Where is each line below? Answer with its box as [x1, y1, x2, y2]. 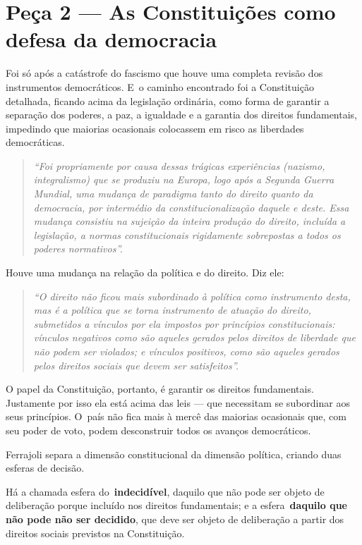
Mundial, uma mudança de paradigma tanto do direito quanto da [33, 186, 313, 201]
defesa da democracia [6, 25, 217, 54]
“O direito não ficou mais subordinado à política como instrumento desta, [33, 288, 351, 303]
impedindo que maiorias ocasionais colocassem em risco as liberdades [6, 121, 304, 135]
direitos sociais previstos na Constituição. [6, 525, 185, 540]
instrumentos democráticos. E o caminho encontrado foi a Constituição [6, 79, 314, 94]
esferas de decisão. [6, 460, 85, 475]
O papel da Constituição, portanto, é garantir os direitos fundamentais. [6, 381, 314, 396]
